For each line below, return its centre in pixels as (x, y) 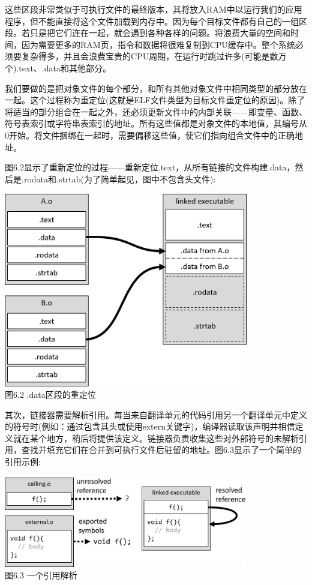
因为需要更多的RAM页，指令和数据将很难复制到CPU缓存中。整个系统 (158, 44)
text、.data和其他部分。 (65, 67)
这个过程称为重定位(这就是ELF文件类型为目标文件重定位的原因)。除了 (167, 100)
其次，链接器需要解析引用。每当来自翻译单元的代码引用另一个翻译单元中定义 (156, 414)
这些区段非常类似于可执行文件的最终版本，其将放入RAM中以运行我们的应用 (154, 9)
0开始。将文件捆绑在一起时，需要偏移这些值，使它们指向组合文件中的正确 (150, 135)
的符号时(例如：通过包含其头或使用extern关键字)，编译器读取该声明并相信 (150, 426)
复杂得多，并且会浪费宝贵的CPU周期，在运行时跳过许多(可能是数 (150, 56)
